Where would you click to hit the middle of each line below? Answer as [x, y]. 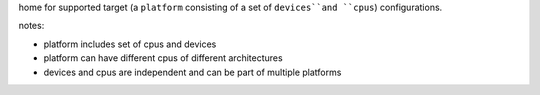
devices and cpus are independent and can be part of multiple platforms [192, 72]
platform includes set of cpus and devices [130, 44]
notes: [31, 26]
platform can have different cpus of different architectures [163, 58]
